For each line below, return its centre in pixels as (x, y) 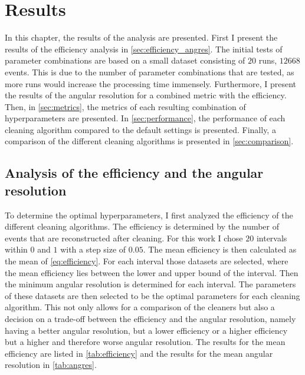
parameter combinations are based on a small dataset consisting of (125, 60)
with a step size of (93, 249)
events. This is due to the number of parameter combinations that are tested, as (150, 72)
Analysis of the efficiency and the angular (134, 173)
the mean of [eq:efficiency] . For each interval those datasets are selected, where (147, 261)
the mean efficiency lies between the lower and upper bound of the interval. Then (152, 272)
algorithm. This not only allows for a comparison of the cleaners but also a (140, 307)
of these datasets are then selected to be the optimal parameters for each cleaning (152, 295)
